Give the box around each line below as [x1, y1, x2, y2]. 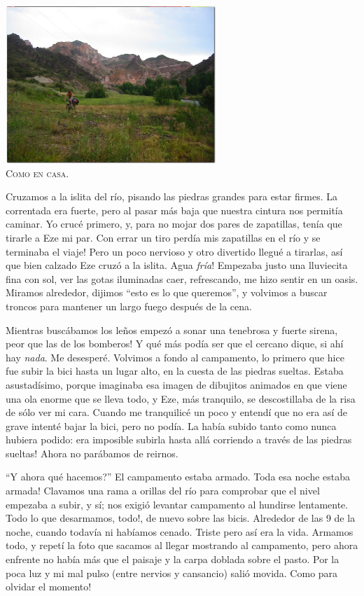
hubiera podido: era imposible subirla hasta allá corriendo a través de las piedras [6, 432, 352, 447]
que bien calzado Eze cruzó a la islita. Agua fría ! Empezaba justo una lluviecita [6, 258, 348, 272]
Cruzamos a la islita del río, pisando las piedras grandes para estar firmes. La [6, 189, 337, 204]
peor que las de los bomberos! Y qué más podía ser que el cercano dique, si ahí [6, 336, 344, 351]
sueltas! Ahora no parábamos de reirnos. [6, 445, 178, 460]
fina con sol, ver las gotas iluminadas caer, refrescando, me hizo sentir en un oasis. [6, 271, 358, 286]
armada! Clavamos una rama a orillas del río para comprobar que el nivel [6, 483, 320, 498]
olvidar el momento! [6, 579, 92, 594]
